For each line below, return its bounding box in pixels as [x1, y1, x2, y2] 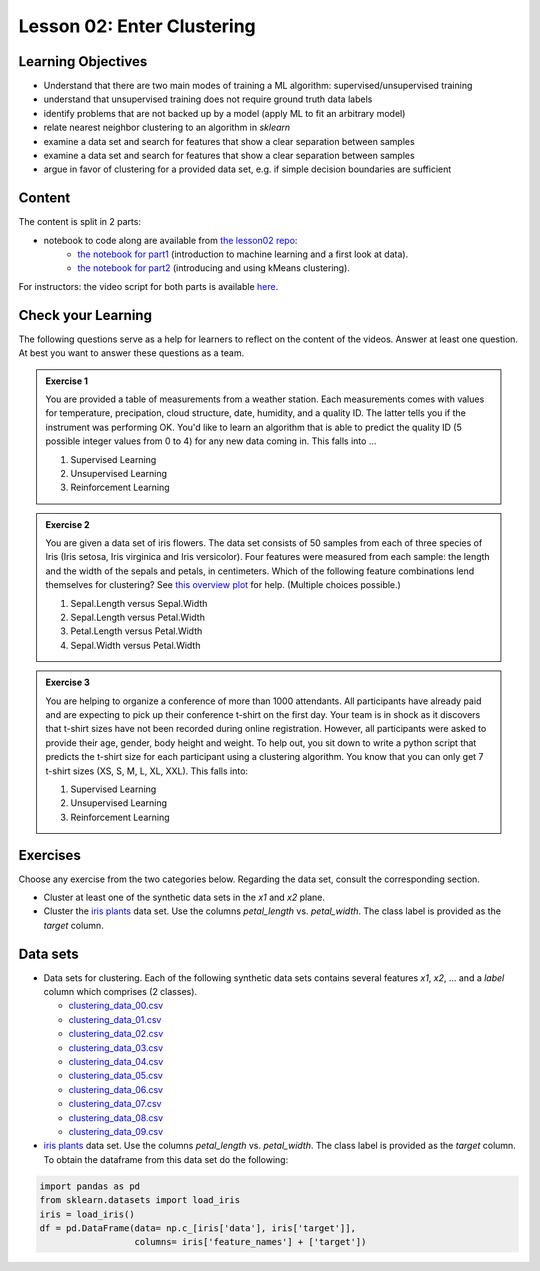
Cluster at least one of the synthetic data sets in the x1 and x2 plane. [43, 891, 325, 904]
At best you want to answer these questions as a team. [18, 347, 245, 359]
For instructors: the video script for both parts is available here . [18, 280, 279, 292]
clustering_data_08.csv [68, 1111, 164, 1124]
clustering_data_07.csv [68, 1098, 162, 1110]
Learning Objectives [18, 53, 148, 70]
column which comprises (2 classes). [43, 986, 198, 998]
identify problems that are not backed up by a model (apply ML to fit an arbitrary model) [43, 107, 406, 119]
